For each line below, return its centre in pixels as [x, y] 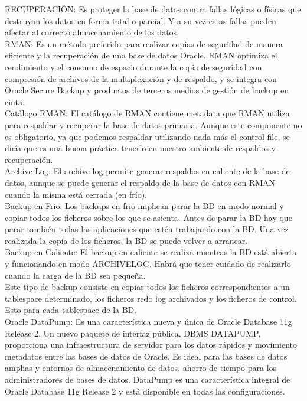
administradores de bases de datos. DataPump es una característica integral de [148, 379]
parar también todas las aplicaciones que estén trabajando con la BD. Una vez [147, 229]
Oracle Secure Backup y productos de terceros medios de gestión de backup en [147, 90]
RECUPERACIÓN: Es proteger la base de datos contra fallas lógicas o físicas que [153, 9]
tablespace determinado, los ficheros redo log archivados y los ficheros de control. [151, 298]
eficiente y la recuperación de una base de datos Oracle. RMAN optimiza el [141, 55]
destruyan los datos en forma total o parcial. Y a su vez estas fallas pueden [141, 20]
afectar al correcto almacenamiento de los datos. [92, 32]
